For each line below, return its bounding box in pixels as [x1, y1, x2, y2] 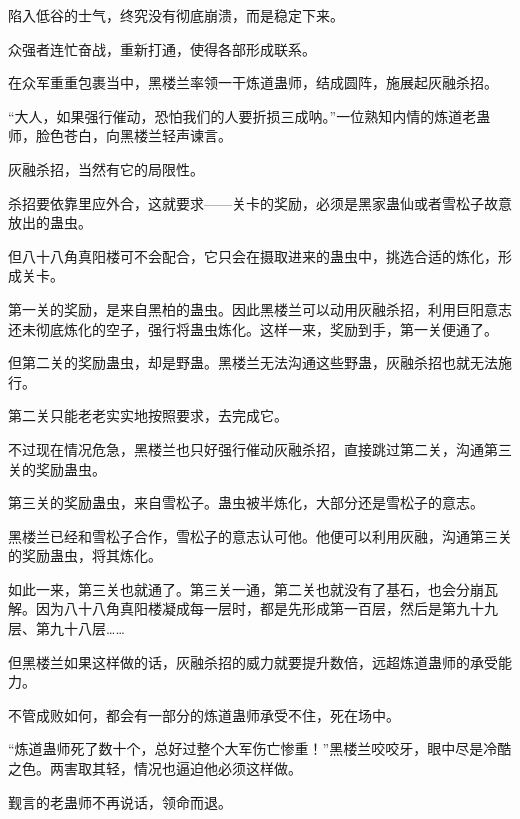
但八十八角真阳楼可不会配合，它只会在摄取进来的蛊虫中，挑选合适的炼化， [8, 245, 498, 266]
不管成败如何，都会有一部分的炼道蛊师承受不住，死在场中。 [8, 704, 400, 725]
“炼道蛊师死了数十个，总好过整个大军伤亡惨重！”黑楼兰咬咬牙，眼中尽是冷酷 [8, 738, 512, 759]
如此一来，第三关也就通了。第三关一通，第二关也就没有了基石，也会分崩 [8, 578, 484, 599]
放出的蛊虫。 [8, 212, 92, 233]
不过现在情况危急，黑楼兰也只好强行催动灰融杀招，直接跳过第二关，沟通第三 [8, 438, 512, 459]
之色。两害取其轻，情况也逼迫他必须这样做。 [8, 758, 302, 779]
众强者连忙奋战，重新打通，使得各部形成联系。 [8, 38, 316, 59]
